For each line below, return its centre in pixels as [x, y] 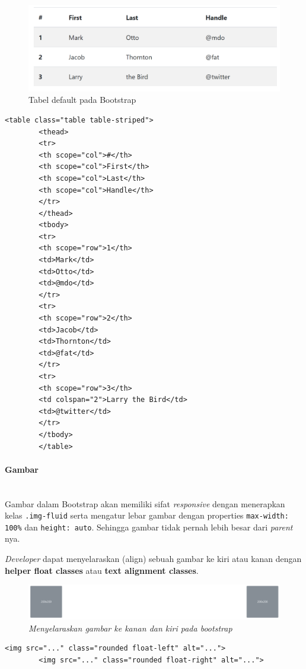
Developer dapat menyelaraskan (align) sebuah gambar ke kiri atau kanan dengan [153, 559]
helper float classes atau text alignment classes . [102, 570]
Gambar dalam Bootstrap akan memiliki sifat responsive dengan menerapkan [145, 503]
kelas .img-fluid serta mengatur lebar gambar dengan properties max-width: [147, 515]
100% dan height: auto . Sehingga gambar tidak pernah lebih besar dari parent [149, 527]
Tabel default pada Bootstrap [82, 100]
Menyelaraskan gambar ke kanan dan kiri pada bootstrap [130, 628]
